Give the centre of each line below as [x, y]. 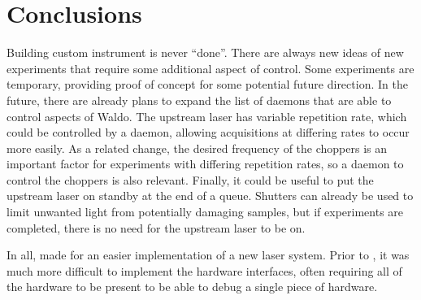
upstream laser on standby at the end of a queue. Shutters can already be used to [210, 196]
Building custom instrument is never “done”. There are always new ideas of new [205, 52]
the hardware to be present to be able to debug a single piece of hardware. [192, 287]
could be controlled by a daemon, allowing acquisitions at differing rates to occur [208, 132]
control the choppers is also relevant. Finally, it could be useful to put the [190, 179]
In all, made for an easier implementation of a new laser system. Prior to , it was [208, 255]
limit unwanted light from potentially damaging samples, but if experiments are [205, 212]
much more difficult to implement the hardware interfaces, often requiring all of [204, 270]
